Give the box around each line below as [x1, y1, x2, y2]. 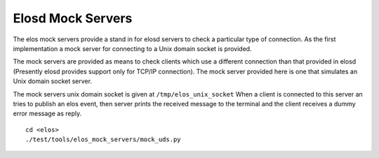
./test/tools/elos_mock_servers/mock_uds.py [25, 136, 182, 143]
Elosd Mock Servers [13, 10, 133, 26]
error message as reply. [13, 109, 82, 118]
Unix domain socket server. [13, 77, 93, 85]
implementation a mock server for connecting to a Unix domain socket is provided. [13, 44, 252, 52]
